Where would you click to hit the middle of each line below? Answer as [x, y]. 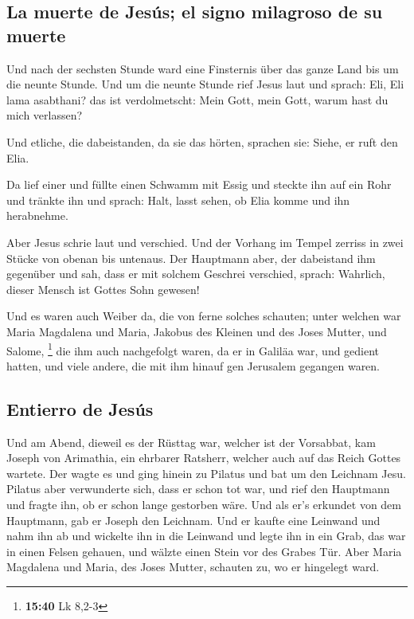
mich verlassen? [45, 115]
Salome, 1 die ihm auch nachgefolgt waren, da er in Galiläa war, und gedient [193, 349]
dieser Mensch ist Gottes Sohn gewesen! [103, 289]
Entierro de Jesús [80, 408]
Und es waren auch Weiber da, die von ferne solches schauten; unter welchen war [204, 316]
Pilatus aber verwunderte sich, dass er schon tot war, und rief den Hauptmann [198, 489]
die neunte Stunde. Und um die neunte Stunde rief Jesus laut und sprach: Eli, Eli [205, 84]
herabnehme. [37, 215]
